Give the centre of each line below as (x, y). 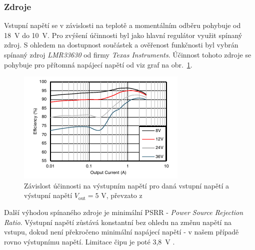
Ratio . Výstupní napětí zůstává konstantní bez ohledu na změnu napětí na (118, 222)
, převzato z (124, 195)
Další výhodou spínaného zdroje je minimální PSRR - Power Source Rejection (124, 212)
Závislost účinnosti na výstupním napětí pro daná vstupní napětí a (126, 185)
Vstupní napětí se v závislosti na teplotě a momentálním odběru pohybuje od (122, 25)
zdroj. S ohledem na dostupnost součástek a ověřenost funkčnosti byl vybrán (121, 45)
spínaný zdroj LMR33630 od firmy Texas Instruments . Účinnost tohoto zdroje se (128, 54)
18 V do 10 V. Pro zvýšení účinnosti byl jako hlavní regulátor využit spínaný (123, 35)
